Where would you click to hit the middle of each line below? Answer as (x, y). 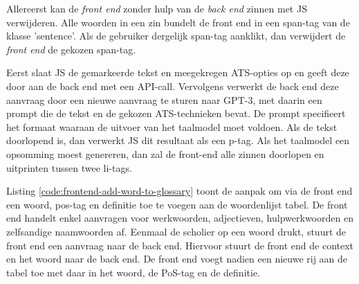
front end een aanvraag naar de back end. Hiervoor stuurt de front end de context (180, 245)
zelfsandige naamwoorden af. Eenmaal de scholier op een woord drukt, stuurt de (176, 231)
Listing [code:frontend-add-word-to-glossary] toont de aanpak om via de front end (179, 191)
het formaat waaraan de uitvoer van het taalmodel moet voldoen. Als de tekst (172, 126)
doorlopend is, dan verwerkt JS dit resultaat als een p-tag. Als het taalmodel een (178, 140)
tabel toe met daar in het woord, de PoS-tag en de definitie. (133, 272)
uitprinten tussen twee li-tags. (69, 167)
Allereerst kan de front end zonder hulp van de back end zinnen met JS (157, 8)
